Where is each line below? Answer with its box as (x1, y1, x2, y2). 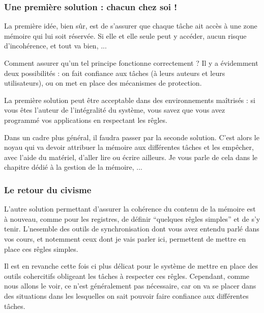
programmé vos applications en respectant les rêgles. (4, 114, 167, 125)
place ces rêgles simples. (4, 243, 78, 254)
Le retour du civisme (4, 183, 92, 196)
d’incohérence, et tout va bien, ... (4, 40, 107, 51)
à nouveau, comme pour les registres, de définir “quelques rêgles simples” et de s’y (4, 213, 260, 224)
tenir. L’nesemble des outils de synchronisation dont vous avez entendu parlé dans (4, 223, 259, 234)
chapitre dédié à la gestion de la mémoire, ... (4, 162, 142, 172)
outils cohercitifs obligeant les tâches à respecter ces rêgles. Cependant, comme (4, 270, 250, 281)
